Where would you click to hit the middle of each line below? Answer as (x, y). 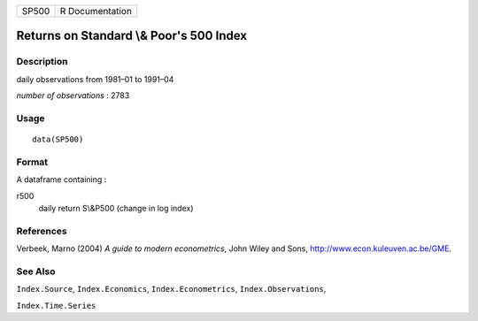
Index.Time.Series (56, 306)
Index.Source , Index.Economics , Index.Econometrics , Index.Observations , (171, 289)
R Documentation (96, 11)
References (42, 231)
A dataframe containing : (62, 180)
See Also (36, 271)
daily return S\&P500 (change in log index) (116, 209)
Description (42, 62)
